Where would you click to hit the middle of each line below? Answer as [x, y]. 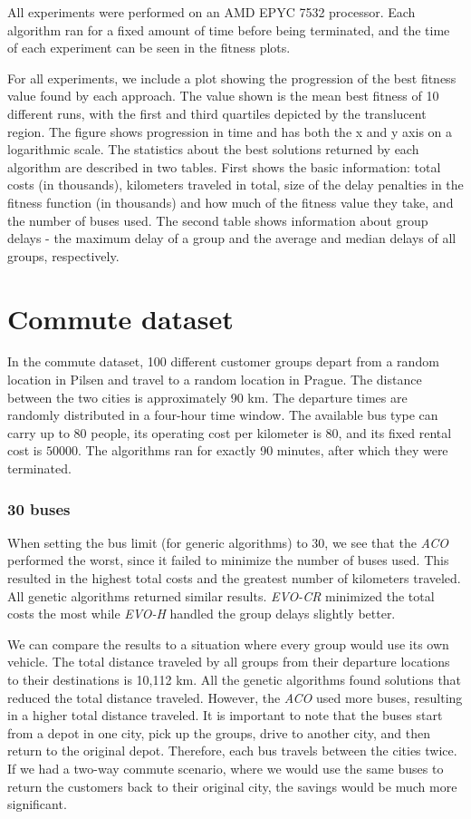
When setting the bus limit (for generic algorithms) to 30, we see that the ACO [228, 542]
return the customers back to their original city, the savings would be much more [232, 786]
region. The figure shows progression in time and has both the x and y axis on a [230, 131]
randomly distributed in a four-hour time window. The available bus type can [223, 415]
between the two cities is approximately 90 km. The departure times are [207, 397]
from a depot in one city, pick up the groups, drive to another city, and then [219, 732]
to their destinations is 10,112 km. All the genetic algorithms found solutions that [235, 679]
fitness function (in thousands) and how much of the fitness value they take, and [231, 202]
